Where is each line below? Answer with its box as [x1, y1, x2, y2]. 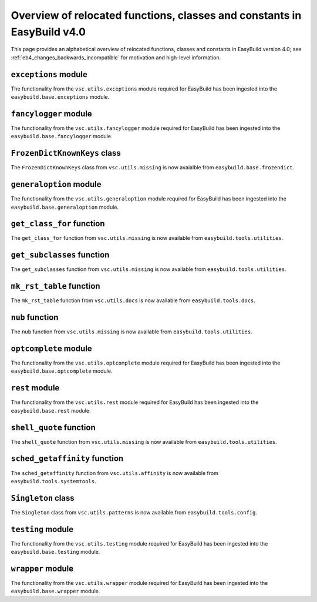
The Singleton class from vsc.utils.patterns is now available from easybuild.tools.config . [11, 509, 258, 516]
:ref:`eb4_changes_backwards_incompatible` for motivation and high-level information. [11, 53, 221, 61]
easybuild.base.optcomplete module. [11, 367, 113, 374]
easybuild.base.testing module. [11, 549, 100, 556]
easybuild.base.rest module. [11, 407, 91, 414]
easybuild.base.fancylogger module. [11, 133, 113, 140]
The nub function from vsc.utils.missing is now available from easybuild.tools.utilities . [11, 328, 252, 335]
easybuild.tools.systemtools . [11, 477, 96, 484]
